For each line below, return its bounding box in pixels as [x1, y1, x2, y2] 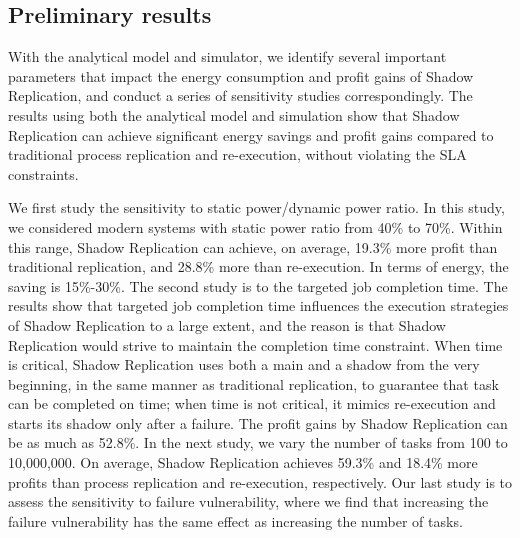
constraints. [8, 163, 79, 184]
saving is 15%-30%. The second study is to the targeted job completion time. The [8, 275, 508, 296]
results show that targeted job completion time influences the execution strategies [8, 295, 509, 316]
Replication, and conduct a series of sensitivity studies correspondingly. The [8, 85, 473, 106]
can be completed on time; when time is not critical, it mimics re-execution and [8, 393, 496, 414]
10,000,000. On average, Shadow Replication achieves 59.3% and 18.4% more [8, 452, 478, 473]
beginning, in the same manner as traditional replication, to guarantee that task [8, 373, 499, 394]
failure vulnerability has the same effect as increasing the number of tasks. [8, 510, 463, 531]
